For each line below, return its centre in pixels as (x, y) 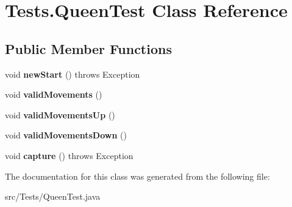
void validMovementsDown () (66, 135)
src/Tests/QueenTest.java (53, 196)
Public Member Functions (88, 48)
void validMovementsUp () (60, 114)
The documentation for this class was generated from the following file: (137, 176)
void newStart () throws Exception (73, 74)
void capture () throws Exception (69, 155)
